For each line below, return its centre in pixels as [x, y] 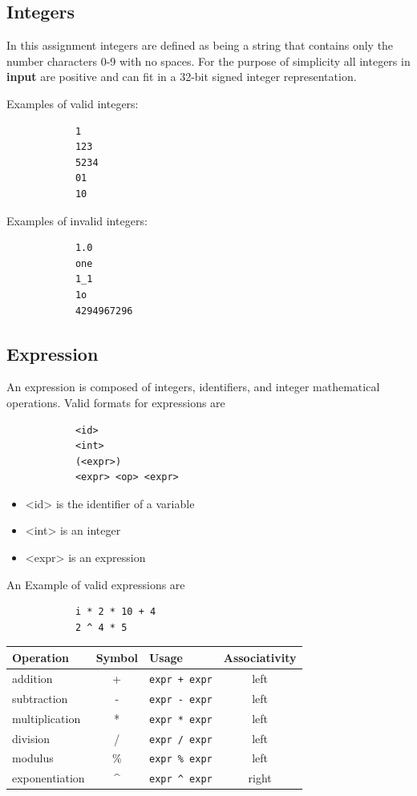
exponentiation [49, 778]
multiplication [47, 718]
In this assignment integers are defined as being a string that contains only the [200, 45]
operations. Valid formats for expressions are [116, 402]
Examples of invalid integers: [77, 220]
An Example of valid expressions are [96, 584]
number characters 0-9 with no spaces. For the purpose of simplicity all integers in [208, 61]
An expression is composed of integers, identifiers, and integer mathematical [193, 387]
